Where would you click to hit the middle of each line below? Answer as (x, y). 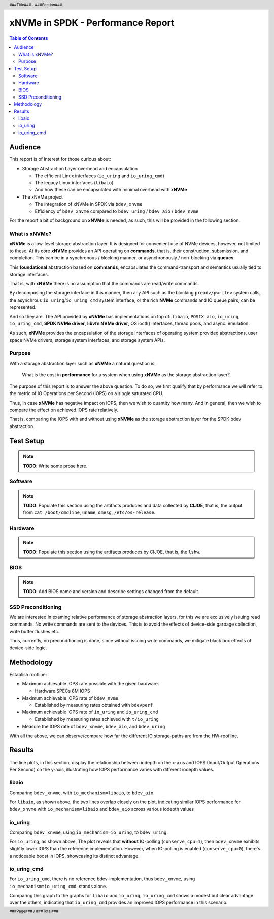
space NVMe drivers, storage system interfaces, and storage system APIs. (87, 340)
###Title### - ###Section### (36, 5)
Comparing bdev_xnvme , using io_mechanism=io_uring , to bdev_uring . (89, 832)
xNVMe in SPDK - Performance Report (92, 23)
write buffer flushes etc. (35, 631)
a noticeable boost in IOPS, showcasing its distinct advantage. (74, 856)
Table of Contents (29, 38)
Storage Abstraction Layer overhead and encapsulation (80, 169)
